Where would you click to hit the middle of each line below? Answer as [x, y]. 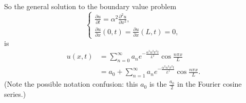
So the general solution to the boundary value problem [90, 6]
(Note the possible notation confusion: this [71, 84]
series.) [15, 94]
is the [158, 84]
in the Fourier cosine [210, 84]
